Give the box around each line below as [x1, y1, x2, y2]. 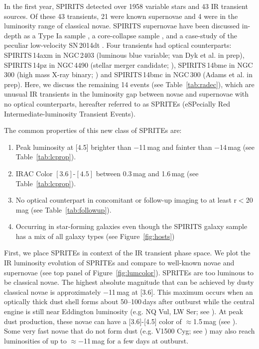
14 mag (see [220, 141, 255, 152]
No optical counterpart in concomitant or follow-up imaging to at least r [15, 195, 237, 205]
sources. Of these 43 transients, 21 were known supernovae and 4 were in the [4, 10, 238, 21]
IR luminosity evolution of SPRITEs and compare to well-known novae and [4, 257, 235, 268]
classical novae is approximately [4, 286, 101, 297]
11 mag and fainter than [139, 141, 212, 152]
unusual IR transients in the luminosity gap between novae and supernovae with [4, 89, 249, 99]
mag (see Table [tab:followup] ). [15, 204, 112, 215]
